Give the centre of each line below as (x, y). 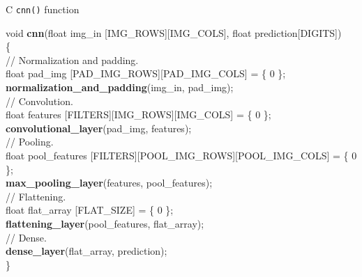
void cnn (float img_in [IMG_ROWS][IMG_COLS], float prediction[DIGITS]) (174, 32)
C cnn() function (43, 9)
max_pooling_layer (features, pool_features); (109, 183)
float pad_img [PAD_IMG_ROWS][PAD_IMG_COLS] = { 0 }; (146, 73)
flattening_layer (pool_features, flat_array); (105, 223)
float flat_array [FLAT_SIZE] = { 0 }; (90, 210)
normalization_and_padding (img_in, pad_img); (120, 87)
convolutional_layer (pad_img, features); (99, 128)
